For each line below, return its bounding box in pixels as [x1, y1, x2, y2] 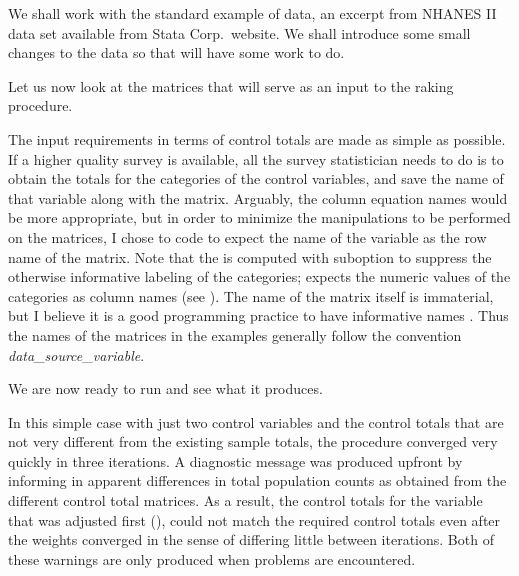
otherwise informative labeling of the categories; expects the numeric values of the [8, 266, 511, 287]
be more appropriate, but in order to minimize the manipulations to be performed [8, 207, 511, 228]
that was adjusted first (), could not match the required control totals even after [8, 509, 501, 530]
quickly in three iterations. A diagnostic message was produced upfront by [8, 450, 463, 471]
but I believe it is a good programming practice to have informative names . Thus [8, 305, 509, 326]
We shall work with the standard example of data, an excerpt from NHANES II [8, 3, 497, 23]
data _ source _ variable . [8, 344, 145, 365]
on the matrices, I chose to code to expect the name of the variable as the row [8, 226, 487, 247]
